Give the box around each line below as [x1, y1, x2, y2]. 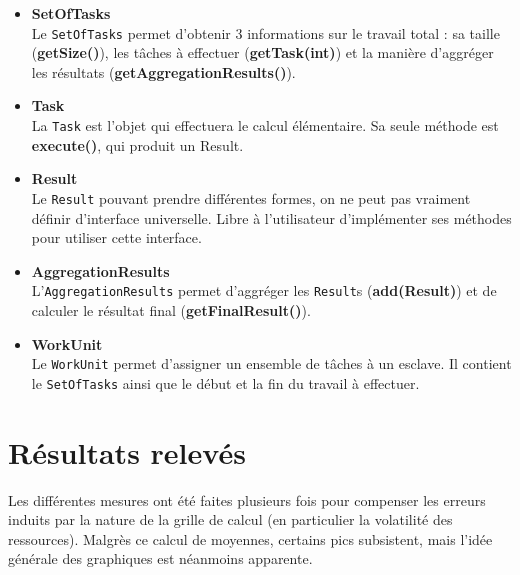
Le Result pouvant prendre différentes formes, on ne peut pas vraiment [31, 187, 471, 208]
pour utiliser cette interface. [31, 227, 202, 248]
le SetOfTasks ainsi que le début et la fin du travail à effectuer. [31, 372, 420, 393]
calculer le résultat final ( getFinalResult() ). [31, 299, 311, 320]
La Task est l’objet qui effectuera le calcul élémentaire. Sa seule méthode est [31, 115, 499, 136]
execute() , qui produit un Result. [31, 134, 244, 155]
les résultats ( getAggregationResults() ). [31, 61, 296, 82]
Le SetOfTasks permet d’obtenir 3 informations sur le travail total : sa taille [31, 22, 500, 43]
